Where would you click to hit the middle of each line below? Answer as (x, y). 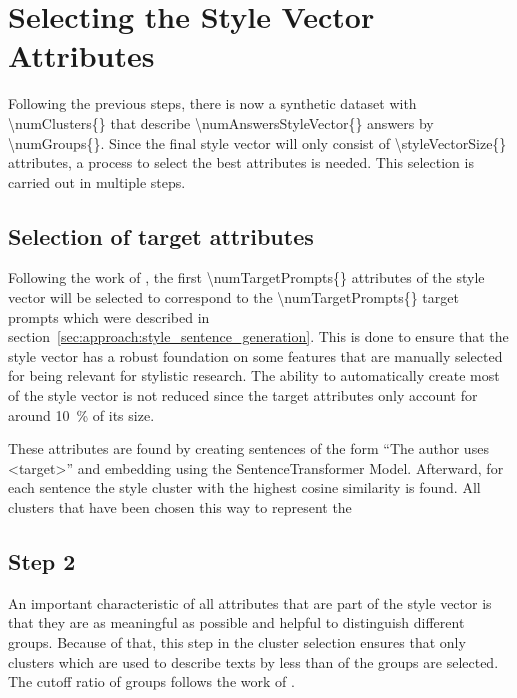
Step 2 (42, 561)
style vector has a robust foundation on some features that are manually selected (255, 355)
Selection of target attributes (161, 235)
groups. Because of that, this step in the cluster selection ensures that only (237, 642)
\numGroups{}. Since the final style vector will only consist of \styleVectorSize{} (257, 142)
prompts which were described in (109, 316)
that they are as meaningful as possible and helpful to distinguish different (236, 622)
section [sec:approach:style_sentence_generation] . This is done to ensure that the (258, 336)
